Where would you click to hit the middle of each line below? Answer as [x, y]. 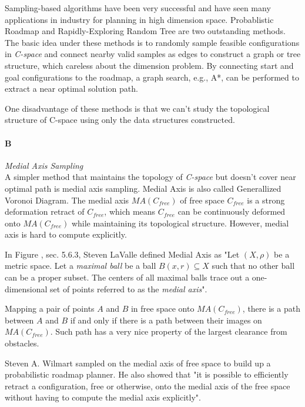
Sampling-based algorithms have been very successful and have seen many [138, 8]
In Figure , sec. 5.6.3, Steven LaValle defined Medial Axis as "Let [122, 254]
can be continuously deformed [232, 211]
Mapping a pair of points [50, 308]
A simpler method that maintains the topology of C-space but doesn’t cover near [150, 177]
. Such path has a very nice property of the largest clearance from [169, 331]
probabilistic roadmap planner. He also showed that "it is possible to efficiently [147, 374]
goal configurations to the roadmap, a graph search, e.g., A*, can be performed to [152, 77]
